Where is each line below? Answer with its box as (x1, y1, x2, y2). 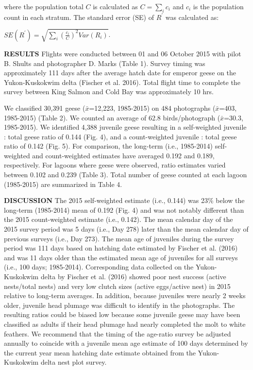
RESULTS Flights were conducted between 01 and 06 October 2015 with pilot (4, 48, 241, 58)
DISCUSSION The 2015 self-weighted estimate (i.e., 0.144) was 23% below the (4, 195, 245, 205)
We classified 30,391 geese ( (4, 102, 85, 113)
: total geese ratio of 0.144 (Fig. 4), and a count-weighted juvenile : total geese (4, 131, 237, 141)
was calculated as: (165, 12, 219, 22)
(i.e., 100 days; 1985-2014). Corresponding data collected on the (4, 262, 194, 272)
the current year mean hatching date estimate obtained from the (4, 347, 196, 357)
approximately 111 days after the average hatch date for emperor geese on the (4, 67, 236, 78)
